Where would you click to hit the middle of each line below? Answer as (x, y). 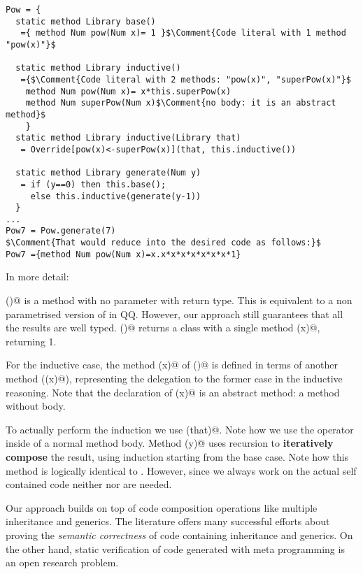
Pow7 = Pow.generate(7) (61, 231)
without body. (36, 406)
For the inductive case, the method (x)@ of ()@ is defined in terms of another (172, 365)
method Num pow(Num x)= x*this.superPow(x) (128, 91)
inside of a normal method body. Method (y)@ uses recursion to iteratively (170, 443)
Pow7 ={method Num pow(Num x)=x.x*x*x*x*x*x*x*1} (123, 254)
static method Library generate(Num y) (108, 173)
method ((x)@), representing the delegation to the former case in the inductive (174, 378)
